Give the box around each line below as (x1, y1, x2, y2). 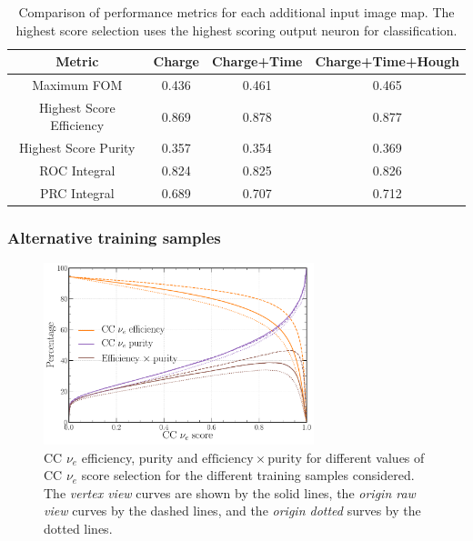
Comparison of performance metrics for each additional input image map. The (18, 3, 455, 21)
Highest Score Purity (18, 138, 136, 157)
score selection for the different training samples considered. (81, 466, 415, 485)
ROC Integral (39, 161, 116, 180)
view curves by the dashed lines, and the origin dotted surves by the (44, 501, 421, 520)
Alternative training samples (7, 226, 221, 249)
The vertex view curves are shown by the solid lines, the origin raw (44, 483, 416, 502)
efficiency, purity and (81, 447, 198, 466)
